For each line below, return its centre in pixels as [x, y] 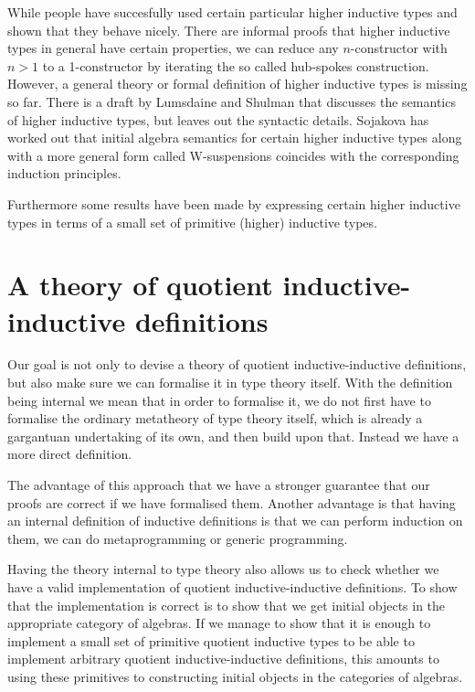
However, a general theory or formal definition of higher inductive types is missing [237, 84]
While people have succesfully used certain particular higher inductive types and [232, 12]
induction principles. [64, 173]
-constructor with [399, 48]
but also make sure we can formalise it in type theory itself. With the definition [230, 383]
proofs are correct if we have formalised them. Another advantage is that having [232, 502]
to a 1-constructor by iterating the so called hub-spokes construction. [236, 65]
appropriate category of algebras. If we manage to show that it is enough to [219, 623]
